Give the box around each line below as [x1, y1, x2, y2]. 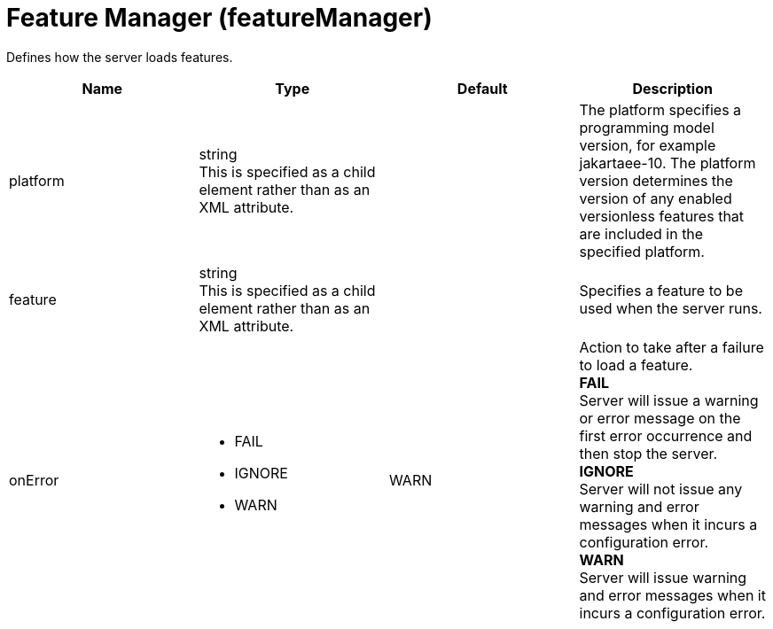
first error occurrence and [579, 426, 753, 445]
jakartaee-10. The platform [579, 153, 756, 172]
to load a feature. [579, 355, 693, 374]
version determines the [579, 171, 733, 190]
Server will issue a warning [579, 391, 759, 409]
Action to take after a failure [579, 338, 764, 356]
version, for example [579, 136, 716, 154]
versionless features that [579, 206, 745, 225]
